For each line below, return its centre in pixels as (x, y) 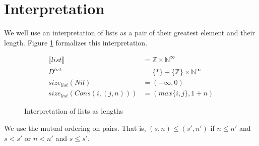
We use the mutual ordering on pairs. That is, (75, 128)
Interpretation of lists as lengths (74, 111)
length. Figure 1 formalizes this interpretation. (76, 42)
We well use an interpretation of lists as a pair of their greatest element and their (129, 33)
